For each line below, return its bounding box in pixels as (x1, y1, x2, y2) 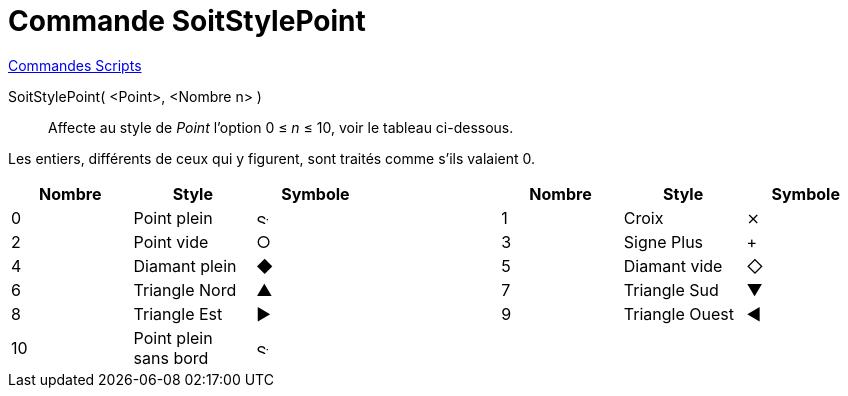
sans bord (133, 347, 209, 368)
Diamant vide (623, 255, 723, 276)
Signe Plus (623, 231, 704, 252)
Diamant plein (133, 255, 237, 276)
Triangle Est (133, 303, 223, 324)
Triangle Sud (623, 279, 719, 300)
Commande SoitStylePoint (8, 4, 366, 38)
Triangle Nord (133, 279, 237, 300)
